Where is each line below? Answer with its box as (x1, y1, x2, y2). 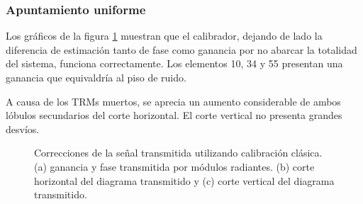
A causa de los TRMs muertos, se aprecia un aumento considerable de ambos (6, 93, 341, 108)
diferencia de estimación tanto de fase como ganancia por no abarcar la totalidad (6, 42, 357, 57)
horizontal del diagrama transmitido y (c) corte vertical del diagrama (34, 173, 335, 188)
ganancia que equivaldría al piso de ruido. (6, 70, 186, 84)
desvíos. (6, 121, 40, 136)
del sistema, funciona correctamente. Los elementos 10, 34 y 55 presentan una (6, 56, 343, 71)
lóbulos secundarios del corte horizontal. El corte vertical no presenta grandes (6, 108, 342, 123)
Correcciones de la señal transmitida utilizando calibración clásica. (34, 145, 323, 160)
